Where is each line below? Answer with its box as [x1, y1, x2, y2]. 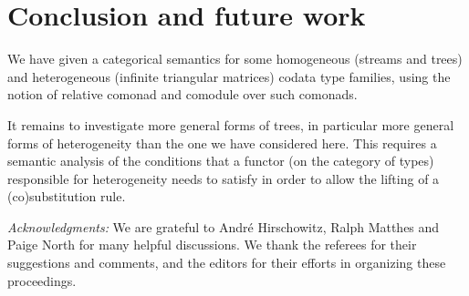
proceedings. [7, 270, 77, 290]
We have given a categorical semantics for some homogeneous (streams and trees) [7, 49, 463, 68]
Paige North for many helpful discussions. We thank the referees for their [7, 235, 417, 254]
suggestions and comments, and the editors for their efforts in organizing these [7, 253, 446, 272]
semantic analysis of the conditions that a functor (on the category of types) [7, 151, 434, 170]
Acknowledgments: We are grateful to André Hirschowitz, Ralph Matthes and [7, 217, 440, 236]
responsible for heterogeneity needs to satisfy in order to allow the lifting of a [7, 168, 440, 188]
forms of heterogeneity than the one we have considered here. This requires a [7, 133, 437, 152]
